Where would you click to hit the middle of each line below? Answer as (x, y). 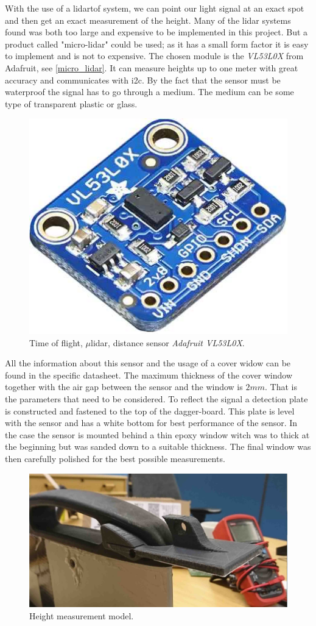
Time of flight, (56, 342)
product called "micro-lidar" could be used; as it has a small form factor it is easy (157, 44)
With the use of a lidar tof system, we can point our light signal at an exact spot (155, 8)
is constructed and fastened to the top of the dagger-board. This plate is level (150, 411)
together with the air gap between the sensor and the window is (124, 387)
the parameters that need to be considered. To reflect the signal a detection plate (156, 398)
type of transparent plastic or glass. (71, 103)
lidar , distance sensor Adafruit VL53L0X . (168, 342)
